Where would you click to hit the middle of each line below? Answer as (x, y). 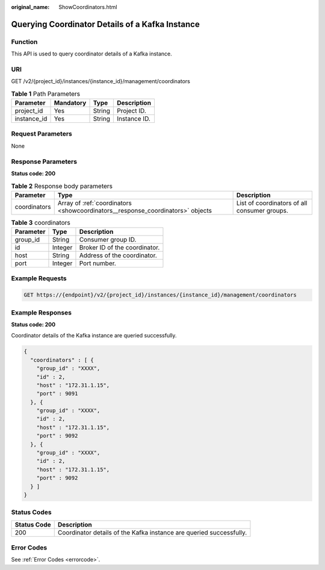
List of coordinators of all (272, 203)
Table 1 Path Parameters (46, 93)
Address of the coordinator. (118, 255)
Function (24, 42)
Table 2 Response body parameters (62, 186)
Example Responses (42, 312)
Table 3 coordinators (41, 222)
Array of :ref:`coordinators (94, 203)
